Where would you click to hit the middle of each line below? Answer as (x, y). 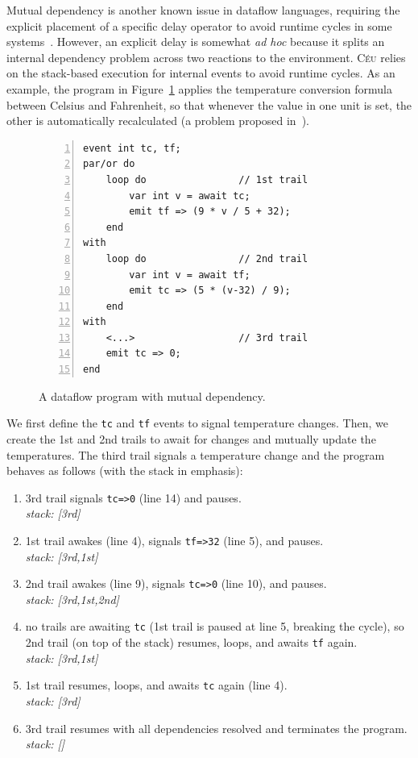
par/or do (109, 164)
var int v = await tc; (190, 196)
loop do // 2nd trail (207, 258)
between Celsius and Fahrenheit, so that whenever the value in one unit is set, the (209, 104)
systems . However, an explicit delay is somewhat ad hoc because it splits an (196, 42)
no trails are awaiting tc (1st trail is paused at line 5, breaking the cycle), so (215, 626)
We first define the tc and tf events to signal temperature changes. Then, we (197, 423)
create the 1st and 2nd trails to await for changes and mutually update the (191, 438)
